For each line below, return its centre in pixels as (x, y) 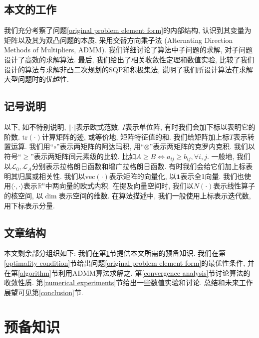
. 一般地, (221, 156)
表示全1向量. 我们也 (212, 176)
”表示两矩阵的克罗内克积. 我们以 (202, 146)
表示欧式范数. (98, 126)
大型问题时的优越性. (36, 79)
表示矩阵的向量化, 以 (143, 176)
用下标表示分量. (29, 205)
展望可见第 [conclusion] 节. (44, 292)
